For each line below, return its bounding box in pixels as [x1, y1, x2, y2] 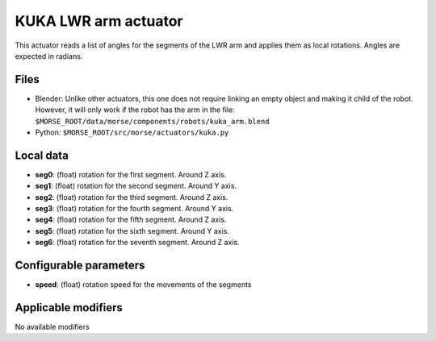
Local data [15, 148, 69, 162]
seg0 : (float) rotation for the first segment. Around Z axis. [35, 169, 227, 179]
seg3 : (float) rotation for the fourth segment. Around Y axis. [35, 204, 234, 214]
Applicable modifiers [15, 301, 123, 314]
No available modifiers [15, 322, 90, 332]
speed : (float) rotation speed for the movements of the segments [35, 280, 252, 289]
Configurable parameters [15, 259, 145, 272]
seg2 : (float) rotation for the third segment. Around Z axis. [35, 192, 228, 202]
